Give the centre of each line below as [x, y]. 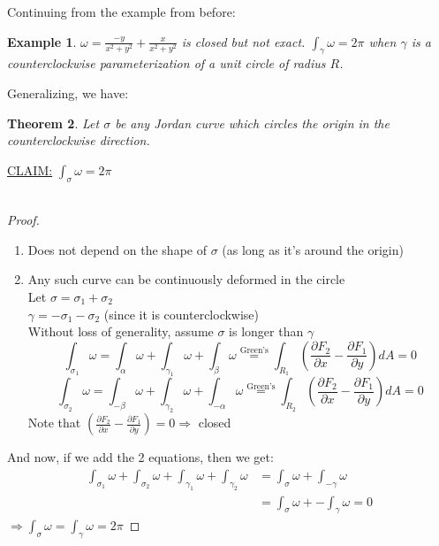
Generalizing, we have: [68, 92]
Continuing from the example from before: [121, 12]
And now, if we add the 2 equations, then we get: [140, 457]
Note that [54, 423]
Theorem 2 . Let [53, 123]
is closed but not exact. [243, 41]
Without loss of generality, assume [121, 331]
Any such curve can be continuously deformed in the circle [186, 279]
